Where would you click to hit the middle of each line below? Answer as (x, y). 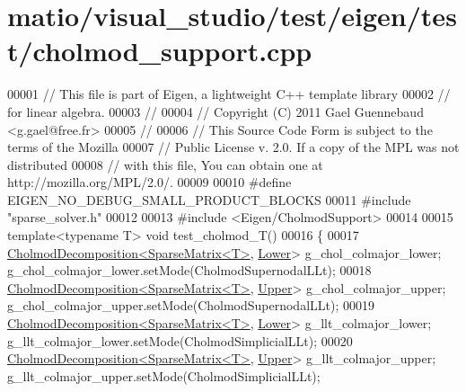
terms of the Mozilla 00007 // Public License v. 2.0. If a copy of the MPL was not (233, 147)
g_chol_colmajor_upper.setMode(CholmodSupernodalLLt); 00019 (191, 305)
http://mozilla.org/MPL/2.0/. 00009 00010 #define (149, 182)
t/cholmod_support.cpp (160, 51)
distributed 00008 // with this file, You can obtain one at (165, 164)
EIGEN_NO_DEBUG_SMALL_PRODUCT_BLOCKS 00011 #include (209, 199)
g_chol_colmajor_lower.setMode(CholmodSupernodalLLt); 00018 (189, 270)
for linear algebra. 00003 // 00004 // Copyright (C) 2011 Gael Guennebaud (215, 111)
